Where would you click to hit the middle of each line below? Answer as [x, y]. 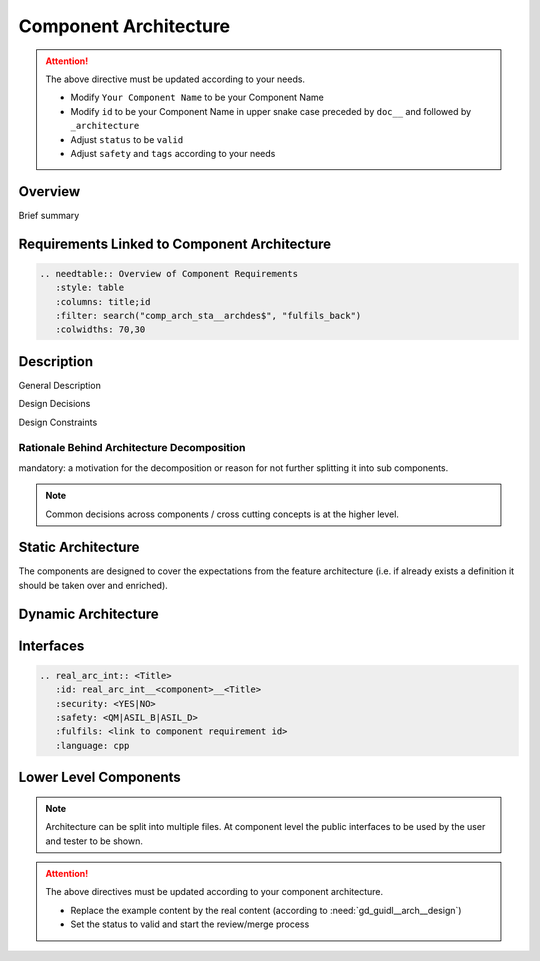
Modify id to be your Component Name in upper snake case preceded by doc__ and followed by [271, 111]
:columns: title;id [103, 301]
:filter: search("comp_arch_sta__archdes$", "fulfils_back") [208, 315]
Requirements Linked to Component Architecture [175, 243]
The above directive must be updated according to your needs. [175, 79]
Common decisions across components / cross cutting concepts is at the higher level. [222, 514]
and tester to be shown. [94, 841]
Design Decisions [54, 404]
